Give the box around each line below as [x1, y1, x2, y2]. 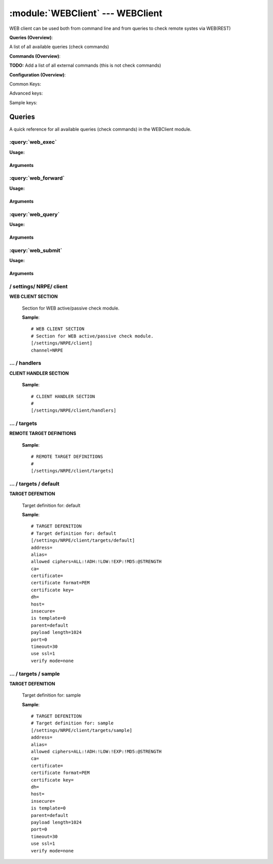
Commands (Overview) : [9, 53, 61, 59]
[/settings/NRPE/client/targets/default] [31, 538, 135, 543]
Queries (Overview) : [9, 34, 53, 40]
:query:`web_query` [9, 210, 60, 218]
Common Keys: [9, 81, 41, 87]
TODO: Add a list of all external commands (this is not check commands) [9, 62, 161, 68]
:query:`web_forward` [9, 175, 65, 182]
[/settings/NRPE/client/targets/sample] [31, 727, 132, 733]
